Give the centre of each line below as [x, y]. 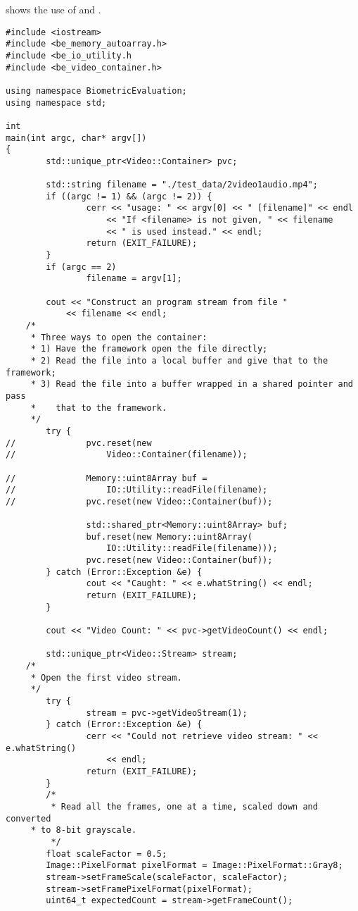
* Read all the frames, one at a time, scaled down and [184, 806]
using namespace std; [56, 103]
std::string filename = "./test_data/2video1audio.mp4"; [182, 185]
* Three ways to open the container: [119, 337]
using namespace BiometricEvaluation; [96, 91]
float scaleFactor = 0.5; [107, 854]
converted [28, 818]
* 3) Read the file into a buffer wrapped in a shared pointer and [192, 384]
